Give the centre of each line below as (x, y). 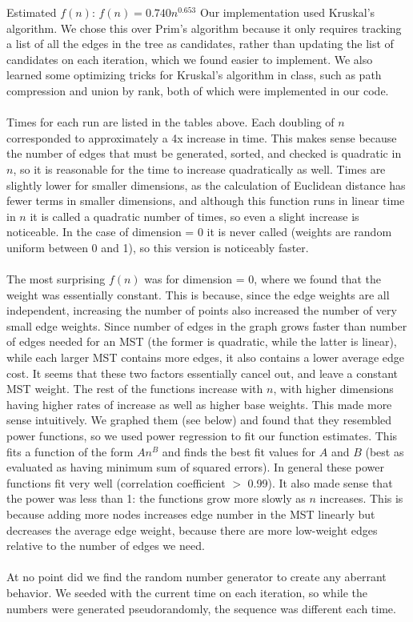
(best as (385, 451)
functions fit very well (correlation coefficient (116, 482)
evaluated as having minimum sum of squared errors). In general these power (195, 467)
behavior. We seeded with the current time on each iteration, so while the (187, 592)
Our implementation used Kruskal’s (287, 12)
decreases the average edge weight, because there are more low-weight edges (192, 530)
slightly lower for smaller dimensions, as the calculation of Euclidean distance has (206, 185)
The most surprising (56, 279)
